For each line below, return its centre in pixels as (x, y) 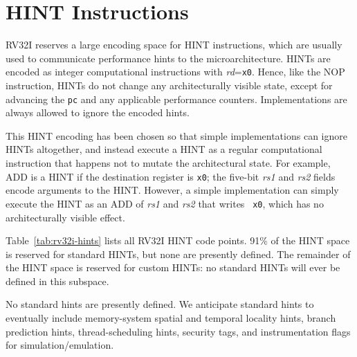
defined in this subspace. (57, 281)
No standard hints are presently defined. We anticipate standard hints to (160, 304)
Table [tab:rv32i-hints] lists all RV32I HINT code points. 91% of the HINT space (178, 240)
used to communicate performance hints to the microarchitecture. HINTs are (168, 58)
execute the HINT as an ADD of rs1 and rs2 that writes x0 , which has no (165, 203)
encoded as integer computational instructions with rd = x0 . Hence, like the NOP (175, 72)
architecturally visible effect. (65, 217)
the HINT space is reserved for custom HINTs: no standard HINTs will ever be (173, 267)
